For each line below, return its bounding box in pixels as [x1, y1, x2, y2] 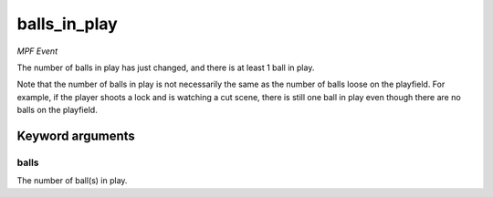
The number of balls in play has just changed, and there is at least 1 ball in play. [16, 62, 315, 73]
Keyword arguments [16, 128, 136, 143]
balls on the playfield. [16, 105, 98, 116]
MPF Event [16, 46, 58, 57]
